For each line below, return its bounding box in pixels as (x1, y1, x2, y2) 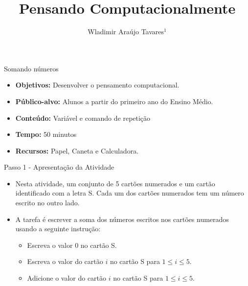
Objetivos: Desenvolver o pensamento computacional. (15, 80, 180, 90)
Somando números (4, 63, 59, 73)
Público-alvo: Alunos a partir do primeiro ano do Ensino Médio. (15, 96, 213, 106)
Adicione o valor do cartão (27, 273, 107, 283)
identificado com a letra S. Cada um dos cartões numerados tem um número (15, 188, 244, 198)
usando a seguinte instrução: (15, 223, 101, 234)
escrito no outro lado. (15, 198, 80, 208)
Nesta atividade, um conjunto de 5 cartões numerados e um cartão (15, 178, 215, 188)
